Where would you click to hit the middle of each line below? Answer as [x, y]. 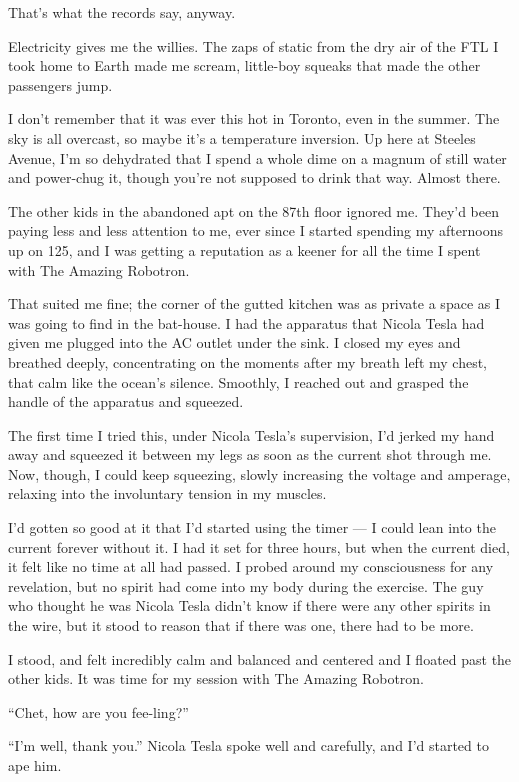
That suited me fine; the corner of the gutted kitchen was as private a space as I [254, 303]
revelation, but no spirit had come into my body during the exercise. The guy [246, 585]
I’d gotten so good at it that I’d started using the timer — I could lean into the [252, 527]
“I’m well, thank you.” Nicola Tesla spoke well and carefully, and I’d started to [248, 745]
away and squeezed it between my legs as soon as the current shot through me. [250, 454]
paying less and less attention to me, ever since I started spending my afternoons [255, 230]
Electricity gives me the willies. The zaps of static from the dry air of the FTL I [253, 45]
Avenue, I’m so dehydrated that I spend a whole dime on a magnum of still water [257, 157]
